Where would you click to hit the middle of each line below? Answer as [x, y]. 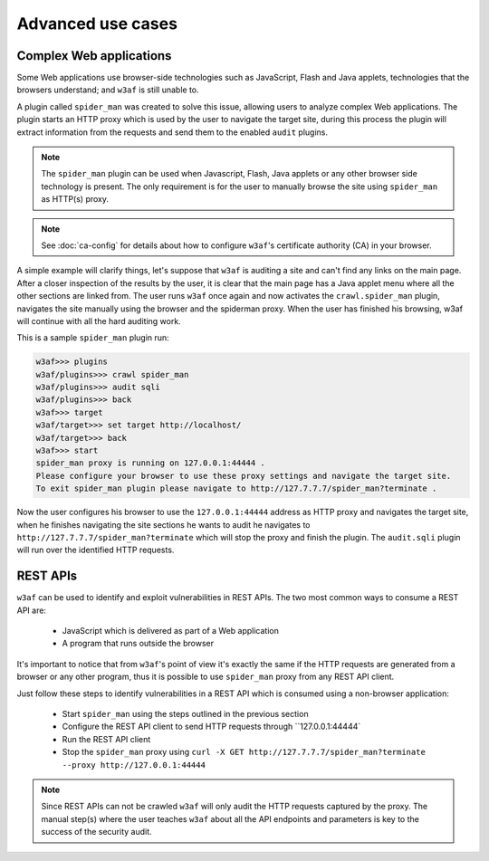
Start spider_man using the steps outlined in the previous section [185, 714]
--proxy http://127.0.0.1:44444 [134, 765]
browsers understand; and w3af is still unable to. [108, 90]
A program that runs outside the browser [138, 644]
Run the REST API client [106, 739]
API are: [32, 610]
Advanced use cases [97, 24]
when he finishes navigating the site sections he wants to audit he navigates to [163, 524]
